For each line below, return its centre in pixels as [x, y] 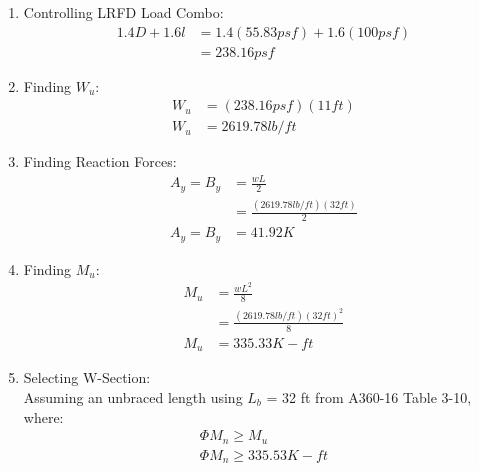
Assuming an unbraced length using [133, 396]
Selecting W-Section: [87, 377]
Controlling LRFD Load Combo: [123, 12]
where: [43, 416]
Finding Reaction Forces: [100, 161]
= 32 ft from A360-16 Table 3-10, [369, 396]
